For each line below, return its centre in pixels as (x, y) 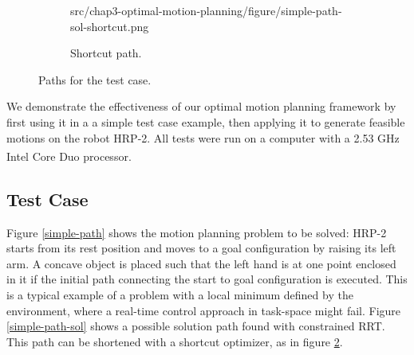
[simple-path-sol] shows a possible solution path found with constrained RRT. (196, 326)
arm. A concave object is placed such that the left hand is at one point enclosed (201, 263)
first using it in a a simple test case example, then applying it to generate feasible (206, 121)
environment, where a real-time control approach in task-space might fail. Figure (204, 310)
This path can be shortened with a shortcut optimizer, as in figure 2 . (175, 341)
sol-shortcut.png (110, 26)
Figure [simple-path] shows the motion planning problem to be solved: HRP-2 (197, 232)
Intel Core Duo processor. (69, 156)
